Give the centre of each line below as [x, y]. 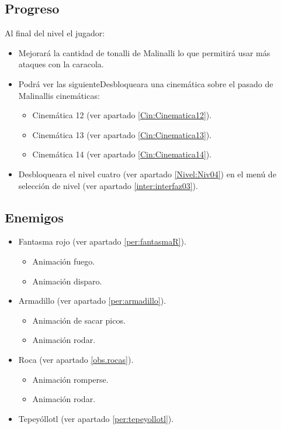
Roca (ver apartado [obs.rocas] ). [76, 359]
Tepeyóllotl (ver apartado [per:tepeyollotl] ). [96, 418]
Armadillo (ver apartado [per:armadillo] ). [92, 301]
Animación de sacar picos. [79, 320]
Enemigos [34, 217]
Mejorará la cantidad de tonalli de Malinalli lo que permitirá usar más [144, 52]
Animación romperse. [70, 379]
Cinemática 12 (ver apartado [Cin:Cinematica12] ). [122, 115]
